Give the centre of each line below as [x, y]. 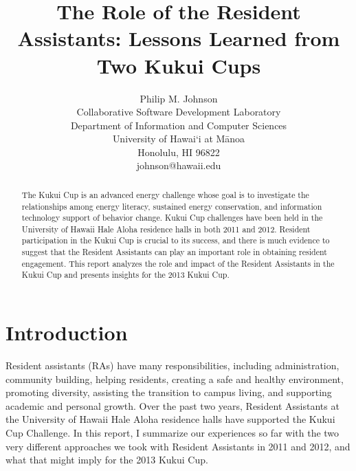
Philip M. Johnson [179, 98]
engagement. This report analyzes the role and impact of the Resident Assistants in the [178, 263]
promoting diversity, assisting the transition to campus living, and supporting [169, 392]
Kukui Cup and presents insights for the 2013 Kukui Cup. [125, 275]
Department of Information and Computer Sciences [179, 125]
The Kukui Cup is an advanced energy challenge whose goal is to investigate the [165, 194]
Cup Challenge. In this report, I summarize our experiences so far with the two [173, 433]
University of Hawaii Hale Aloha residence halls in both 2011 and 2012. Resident [166, 229]
